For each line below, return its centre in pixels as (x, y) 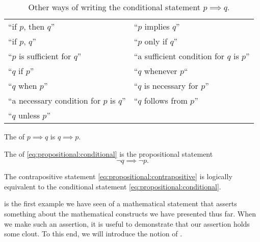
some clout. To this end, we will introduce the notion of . (93, 234)
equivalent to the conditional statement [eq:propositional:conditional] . (113, 186)
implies (157, 26)
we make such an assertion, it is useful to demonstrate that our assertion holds (127, 223)
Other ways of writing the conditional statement (114, 7)
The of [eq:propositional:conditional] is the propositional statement (109, 153)
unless (29, 115)
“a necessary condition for (55, 100)
